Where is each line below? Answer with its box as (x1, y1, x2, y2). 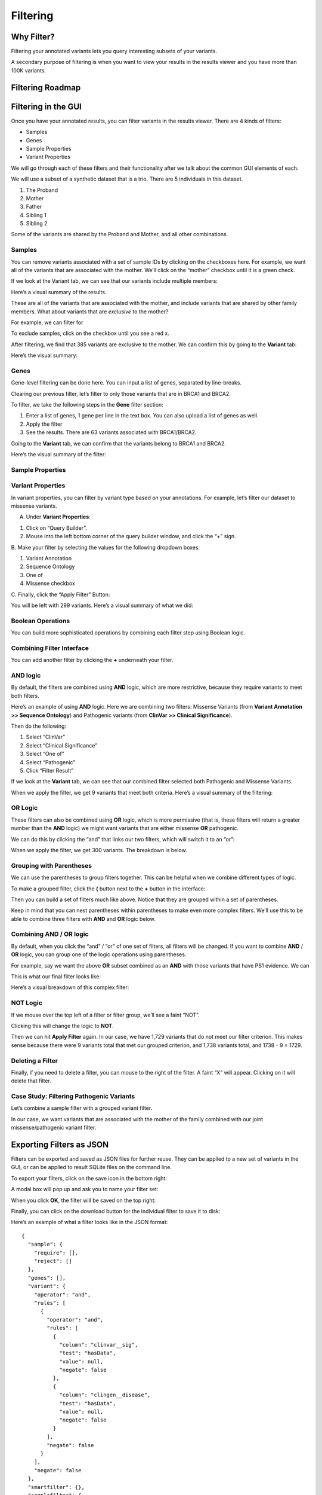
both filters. (11, 692, 40, 699)
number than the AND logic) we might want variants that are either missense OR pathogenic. (11, 825, 239, 832)
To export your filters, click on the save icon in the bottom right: (11, 1174, 167, 1182)
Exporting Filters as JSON (11, 1140, 109, 1149)
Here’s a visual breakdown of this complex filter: (11, 984, 129, 991)
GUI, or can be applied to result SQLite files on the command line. (11, 1164, 172, 1171)
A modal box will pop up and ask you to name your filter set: (11, 1186, 159, 1193)
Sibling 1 (26, 211, 47, 218)
